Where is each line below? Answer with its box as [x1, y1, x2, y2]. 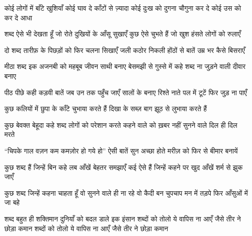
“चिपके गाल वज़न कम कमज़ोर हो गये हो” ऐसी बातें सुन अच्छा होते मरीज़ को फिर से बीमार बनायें [4, 145, 238, 155]
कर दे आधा [4, 12, 33, 22]
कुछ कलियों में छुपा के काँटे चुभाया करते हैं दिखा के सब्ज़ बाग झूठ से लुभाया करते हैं [4, 103, 207, 114]
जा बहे [4, 197, 20, 207]
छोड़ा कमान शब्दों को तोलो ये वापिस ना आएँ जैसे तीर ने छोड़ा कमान [4, 223, 168, 233]
